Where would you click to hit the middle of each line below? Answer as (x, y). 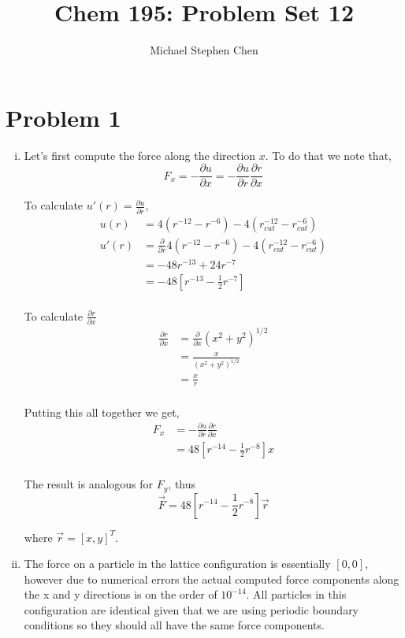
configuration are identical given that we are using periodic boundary (191, 609)
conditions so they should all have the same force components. (174, 625)
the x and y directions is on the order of (121, 594)
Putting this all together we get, (102, 412)
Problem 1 (63, 117)
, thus (182, 484)
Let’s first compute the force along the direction (140, 155)
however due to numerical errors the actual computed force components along (212, 579)
